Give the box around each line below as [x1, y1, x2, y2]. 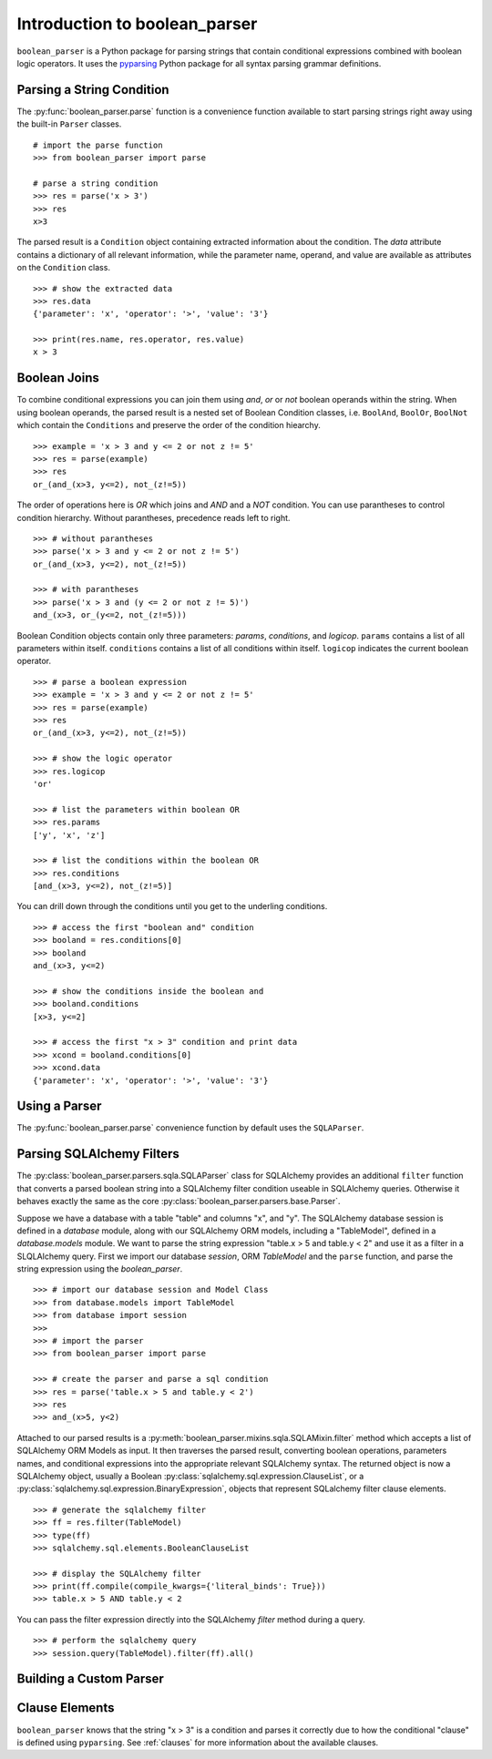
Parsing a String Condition [16, 82, 169, 97]
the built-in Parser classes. [16, 118, 122, 129]
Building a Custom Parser [16, 1672, 164, 1687]
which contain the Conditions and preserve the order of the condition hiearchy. [16, 420, 321, 431]
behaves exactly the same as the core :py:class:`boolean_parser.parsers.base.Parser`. [16, 1196, 341, 1207]
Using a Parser [16, 1099, 102, 1114]
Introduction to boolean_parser [16, 14, 258, 34]
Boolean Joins [16, 370, 99, 386]
